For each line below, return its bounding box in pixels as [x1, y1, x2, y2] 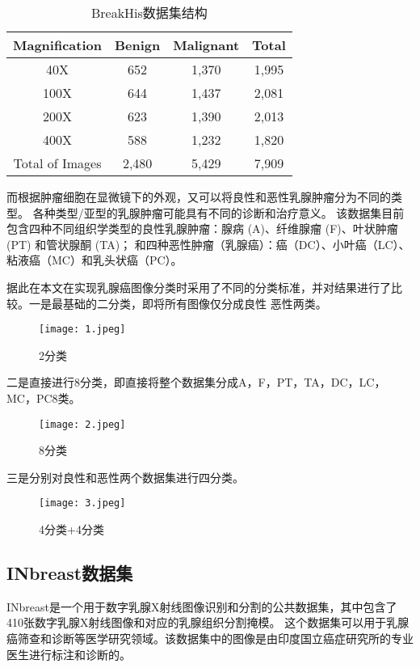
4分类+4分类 [39, 521, 104, 538]
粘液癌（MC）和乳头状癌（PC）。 [6, 252, 183, 268]
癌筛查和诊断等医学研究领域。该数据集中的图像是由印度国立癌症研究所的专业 [6, 630, 414, 647]
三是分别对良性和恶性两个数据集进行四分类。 [6, 468, 244, 485]
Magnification [13, 36, 102, 54]
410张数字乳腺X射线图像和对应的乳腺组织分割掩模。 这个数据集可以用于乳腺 [6, 614, 409, 631]
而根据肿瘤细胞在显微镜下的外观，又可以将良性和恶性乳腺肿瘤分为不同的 [6, 188, 391, 205]
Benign [114, 36, 161, 54]
